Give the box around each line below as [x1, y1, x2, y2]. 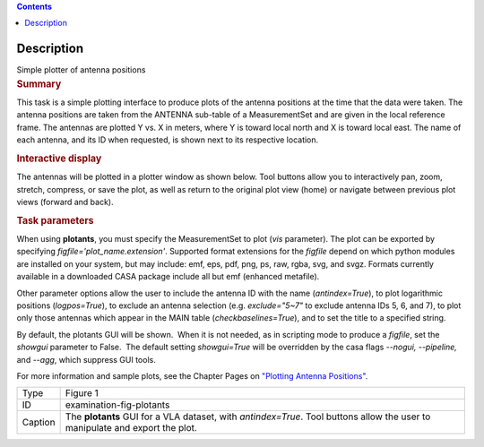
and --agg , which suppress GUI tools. [16, 354, 156, 365]
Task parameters [16, 214, 94, 227]
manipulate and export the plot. [65, 422, 197, 434]
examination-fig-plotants [65, 399, 170, 411]
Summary [16, 77, 62, 90]
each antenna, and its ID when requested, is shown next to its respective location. [16, 134, 319, 145]
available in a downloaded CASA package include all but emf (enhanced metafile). [16, 271, 320, 282]
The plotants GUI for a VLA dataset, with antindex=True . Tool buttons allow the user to [65, 410, 431, 423]
